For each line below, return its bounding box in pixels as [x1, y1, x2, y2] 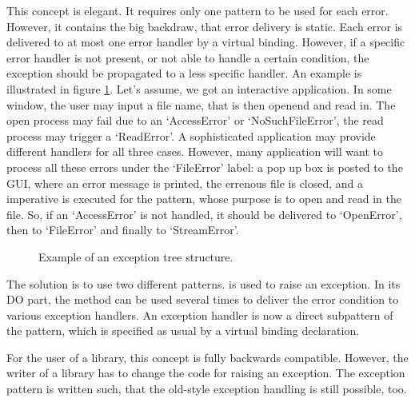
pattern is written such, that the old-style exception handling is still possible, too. [6, 380, 407, 397]
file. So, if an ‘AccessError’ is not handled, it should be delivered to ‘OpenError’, [6, 205, 402, 222]
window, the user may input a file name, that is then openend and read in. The [6, 96, 396, 113]
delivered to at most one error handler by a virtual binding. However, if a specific [6, 34, 405, 50]
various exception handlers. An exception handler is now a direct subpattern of [6, 306, 393, 323]
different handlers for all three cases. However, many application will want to [6, 143, 383, 160]
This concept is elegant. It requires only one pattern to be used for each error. [6, 2, 389, 18]
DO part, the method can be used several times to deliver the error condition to [6, 291, 399, 308]
